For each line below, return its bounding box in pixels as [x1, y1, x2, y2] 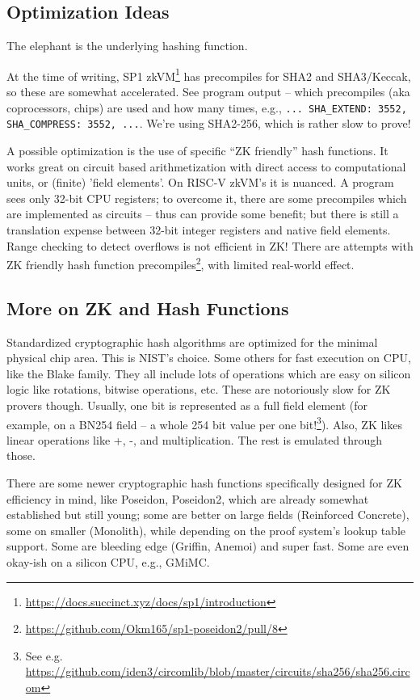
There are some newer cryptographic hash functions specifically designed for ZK [6, 474, 402, 491]
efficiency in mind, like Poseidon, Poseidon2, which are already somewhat [6, 490, 369, 507]
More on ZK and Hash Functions [6, 295, 289, 320]
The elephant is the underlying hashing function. [6, 37, 248, 54]
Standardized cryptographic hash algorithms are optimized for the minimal [6, 333, 378, 350]
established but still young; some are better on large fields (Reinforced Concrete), [6, 506, 409, 523]
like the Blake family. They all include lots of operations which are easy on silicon [6, 365, 411, 382]
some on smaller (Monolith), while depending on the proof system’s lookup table [6, 521, 405, 538]
